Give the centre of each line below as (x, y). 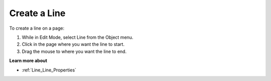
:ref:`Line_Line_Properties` (49, 70)
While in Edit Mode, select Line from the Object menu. (78, 37)
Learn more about (28, 61)
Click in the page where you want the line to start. (73, 44)
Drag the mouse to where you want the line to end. (74, 51)
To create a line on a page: (37, 28)
